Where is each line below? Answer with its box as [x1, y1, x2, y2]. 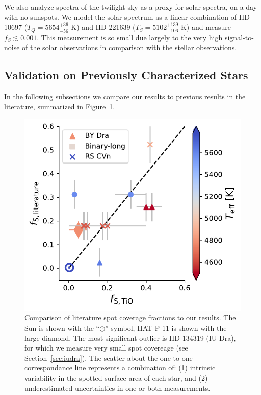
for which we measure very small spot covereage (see [24, 342, 188, 353]
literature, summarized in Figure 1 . [4, 101, 115, 111]
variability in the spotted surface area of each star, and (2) [24, 372, 208, 383]
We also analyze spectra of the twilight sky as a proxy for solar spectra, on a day [4, 2, 257, 12]
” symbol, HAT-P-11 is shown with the [105, 322, 227, 333]
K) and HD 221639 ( [71, 21, 136, 32]
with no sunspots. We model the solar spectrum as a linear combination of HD [4, 11, 250, 22]
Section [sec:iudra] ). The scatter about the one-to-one [24, 352, 193, 363]
